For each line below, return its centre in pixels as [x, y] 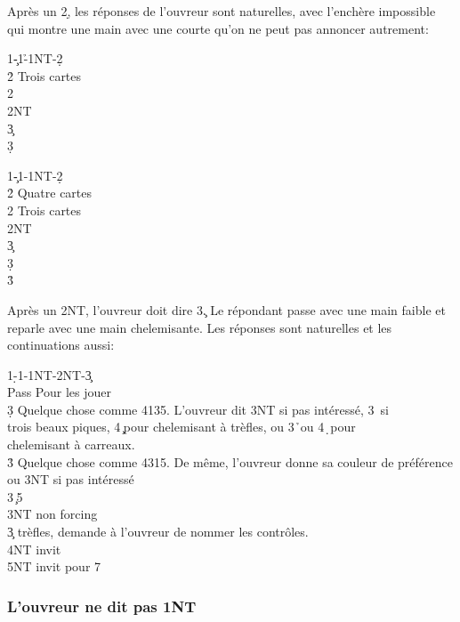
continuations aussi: [61, 345]
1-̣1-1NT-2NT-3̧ [49, 374]
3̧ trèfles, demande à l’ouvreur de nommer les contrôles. [158, 532]
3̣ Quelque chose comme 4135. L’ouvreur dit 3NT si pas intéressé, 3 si [198, 409]
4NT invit [34, 549]
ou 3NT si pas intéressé [71, 479]
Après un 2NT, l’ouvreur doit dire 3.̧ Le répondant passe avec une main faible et [226, 309]
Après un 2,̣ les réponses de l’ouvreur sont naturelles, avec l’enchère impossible [222, 11]
